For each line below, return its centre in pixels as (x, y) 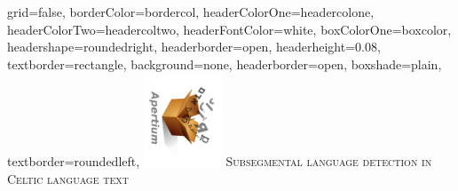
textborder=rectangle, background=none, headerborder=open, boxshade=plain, (225, 64)
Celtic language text (68, 178)
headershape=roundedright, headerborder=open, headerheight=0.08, (194, 47)
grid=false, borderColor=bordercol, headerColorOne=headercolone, (191, 12)
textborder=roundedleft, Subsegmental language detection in (220, 161)
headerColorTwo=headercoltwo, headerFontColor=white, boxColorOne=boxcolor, (229, 29)
